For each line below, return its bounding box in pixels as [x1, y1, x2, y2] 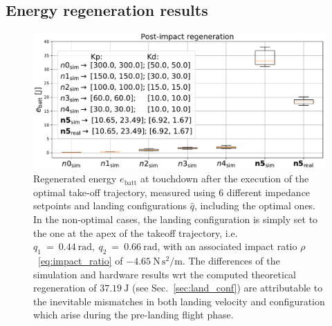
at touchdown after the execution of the [140, 171, 309, 186]
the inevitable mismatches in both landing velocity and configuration [33, 294, 325, 308]
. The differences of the [182, 253, 280, 268]
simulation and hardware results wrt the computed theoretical [33, 267, 296, 281]
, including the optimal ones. [194, 198, 316, 213]
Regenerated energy [33, 171, 117, 186]
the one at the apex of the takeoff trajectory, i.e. [33, 225, 238, 240]
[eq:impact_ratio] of [38, 253, 123, 268]
